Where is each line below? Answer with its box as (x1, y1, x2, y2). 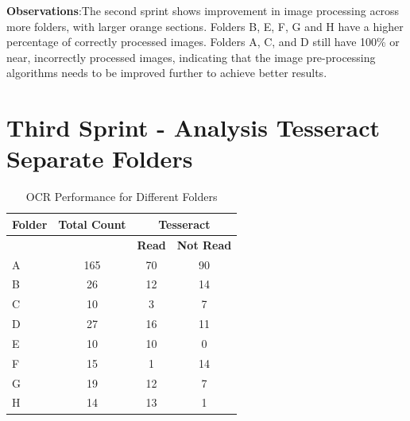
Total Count (58, 215, 126, 232)
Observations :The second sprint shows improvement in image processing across (6, 2, 400, 18)
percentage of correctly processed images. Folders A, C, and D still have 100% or (6, 33, 400, 50)
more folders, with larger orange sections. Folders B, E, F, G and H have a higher (6, 17, 404, 34)
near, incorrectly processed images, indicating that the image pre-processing (6, 48, 376, 65)
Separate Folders (6, 142, 193, 175)
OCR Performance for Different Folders (25, 188, 218, 205)
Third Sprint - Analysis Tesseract (6, 111, 381, 144)
